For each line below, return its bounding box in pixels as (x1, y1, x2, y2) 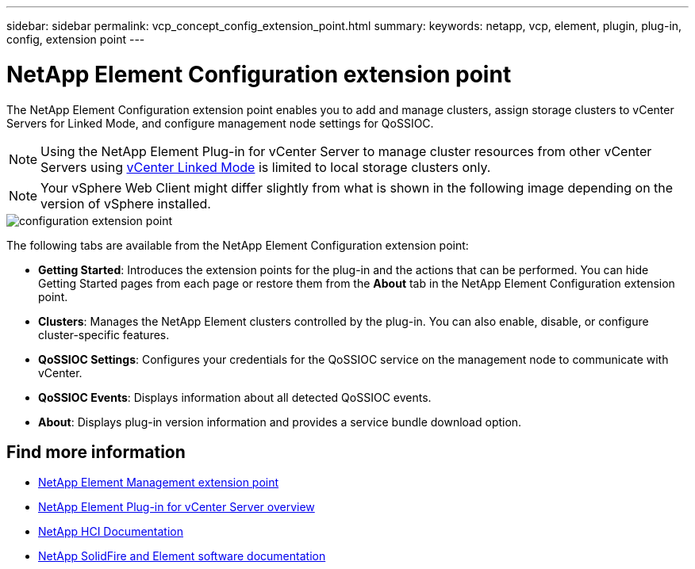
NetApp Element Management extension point (38, 475, 279, 490)
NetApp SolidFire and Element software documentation (38, 549, 326, 563)
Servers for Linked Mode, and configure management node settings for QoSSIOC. (6, 116, 434, 130)
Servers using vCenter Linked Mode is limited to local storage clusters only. (40, 158, 491, 175)
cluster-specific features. (38, 327, 170, 342)
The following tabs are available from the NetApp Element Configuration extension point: (6, 238, 469, 252)
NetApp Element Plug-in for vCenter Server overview (38, 500, 315, 514)
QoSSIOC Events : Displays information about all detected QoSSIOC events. (38, 390, 432, 404)
